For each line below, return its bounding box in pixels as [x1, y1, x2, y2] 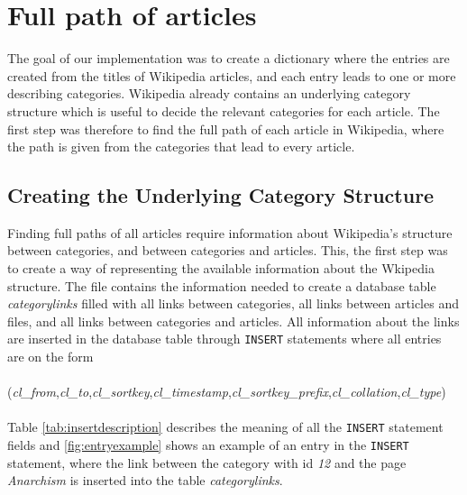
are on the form [7, 347, 94, 366]
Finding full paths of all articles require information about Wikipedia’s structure [7, 223, 453, 242]
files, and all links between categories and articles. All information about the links [7, 311, 460, 330]
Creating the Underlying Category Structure [7, 181, 435, 209]
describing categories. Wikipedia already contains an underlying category [7, 84, 411, 103]
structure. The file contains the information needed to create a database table [7, 276, 436, 295]
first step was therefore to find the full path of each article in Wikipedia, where [7, 119, 444, 138]
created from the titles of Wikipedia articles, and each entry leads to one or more [7, 66, 456, 85]
